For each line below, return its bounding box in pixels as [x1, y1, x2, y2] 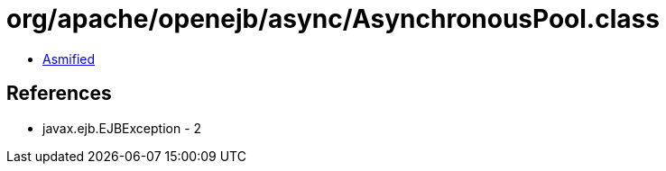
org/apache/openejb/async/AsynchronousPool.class [6, 4, 660, 34]
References [6, 82, 112, 105]
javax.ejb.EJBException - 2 [42, 120, 202, 136]
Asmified [42, 50, 96, 67]
